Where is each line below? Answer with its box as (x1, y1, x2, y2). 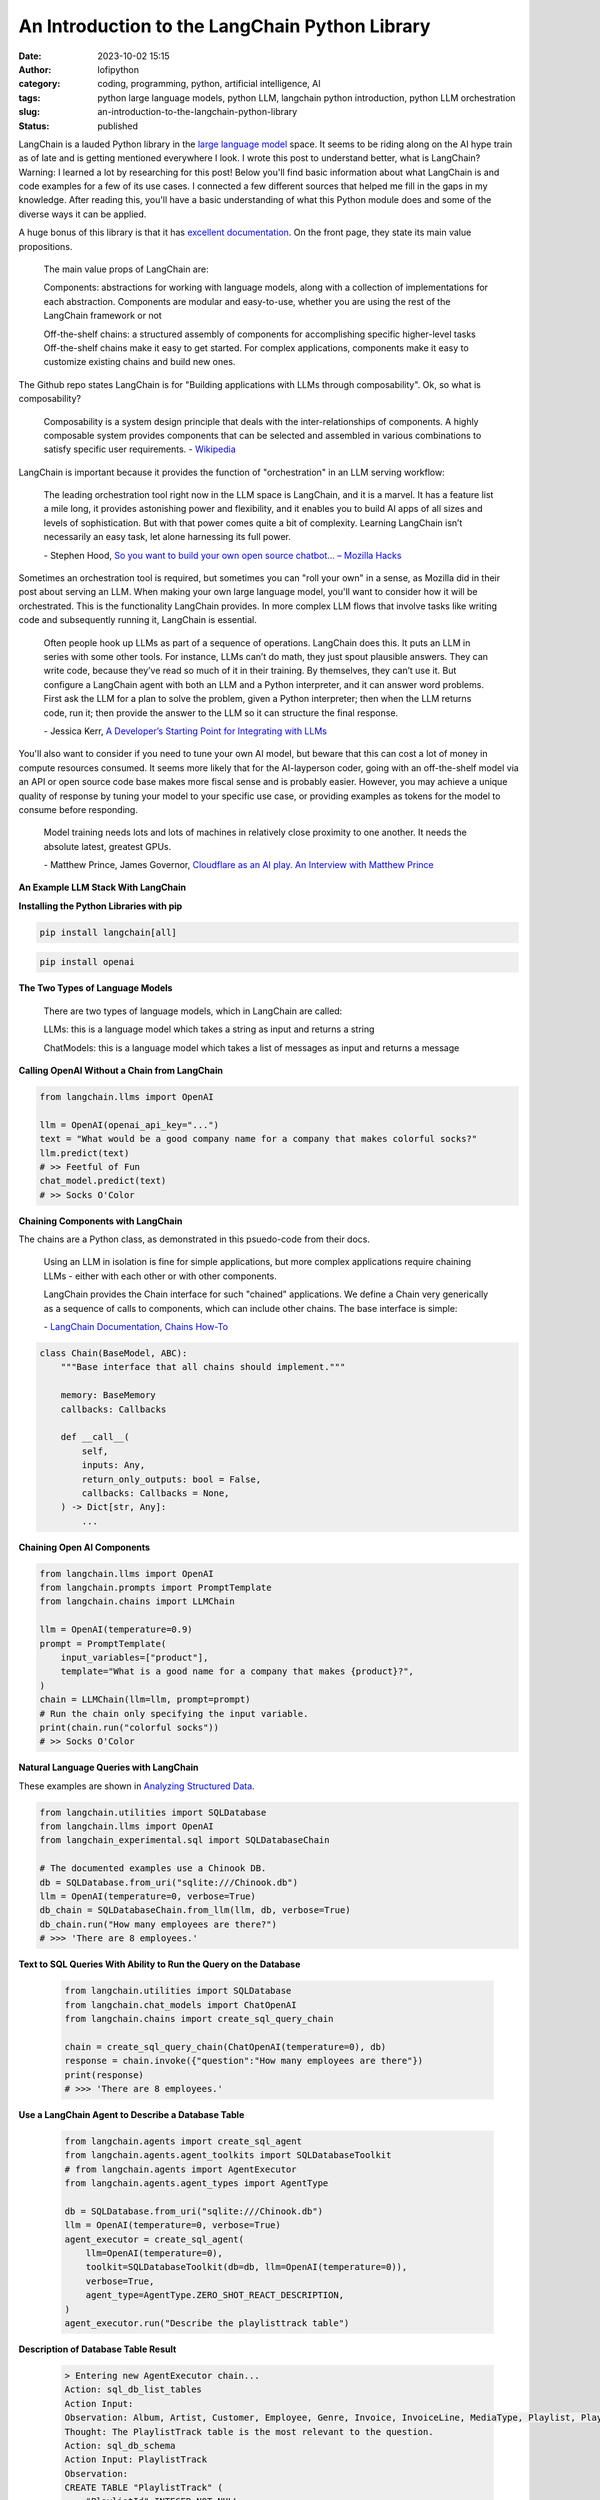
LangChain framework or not (43, 310, 162, 322)
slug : (18, 106, 40, 118)
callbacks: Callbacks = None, (81, 1487, 230, 1499)
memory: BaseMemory (60, 1390, 157, 1401)
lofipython (97, 63, 140, 75)
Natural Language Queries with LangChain (18, 1761, 199, 1774)
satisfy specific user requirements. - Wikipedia (43, 443, 237, 455)
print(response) (64, 2069, 145, 2080)
